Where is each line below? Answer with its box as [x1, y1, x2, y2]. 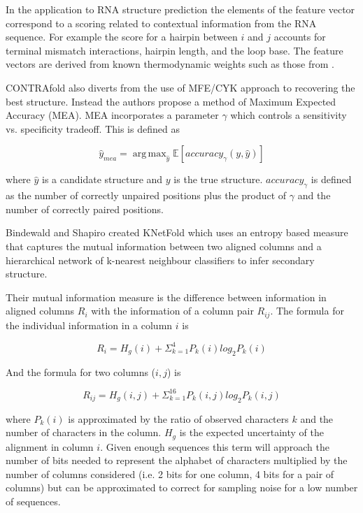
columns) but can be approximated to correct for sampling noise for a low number [6, 480, 358, 495]
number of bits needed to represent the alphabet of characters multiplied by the [6, 453, 348, 468]
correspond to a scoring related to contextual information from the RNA [6, 15, 317, 30]
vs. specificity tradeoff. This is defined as [6, 121, 180, 136]
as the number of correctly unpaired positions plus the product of [6, 188, 287, 203]
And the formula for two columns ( [6, 364, 156, 379]
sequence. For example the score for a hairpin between [6, 29, 238, 44]
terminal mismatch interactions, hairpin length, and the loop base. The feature [6, 43, 343, 57]
